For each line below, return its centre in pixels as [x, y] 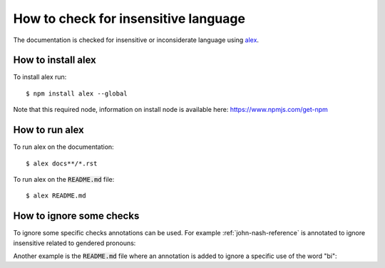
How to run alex [49, 130]
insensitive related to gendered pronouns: [75, 243]
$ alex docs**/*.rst [62, 163]
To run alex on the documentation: [63, 147]
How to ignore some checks [76, 216]
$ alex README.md [56, 196]
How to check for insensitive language [129, 19]
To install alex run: [40, 77]
